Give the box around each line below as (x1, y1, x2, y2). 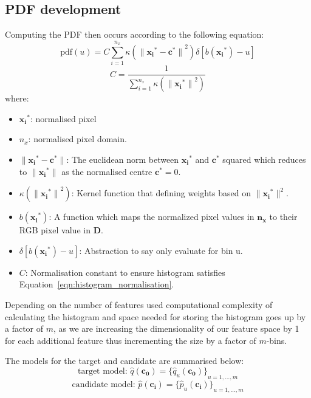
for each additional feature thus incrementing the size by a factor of (5, 334, 256, 346)
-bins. (266, 334, 287, 346)
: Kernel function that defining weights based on (71, 187, 251, 199)
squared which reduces (222, 153, 306, 166)
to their (269, 210, 298, 223)
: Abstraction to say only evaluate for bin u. (79, 244, 243, 256)
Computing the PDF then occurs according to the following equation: (5, 28, 264, 41)
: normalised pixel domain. (28, 132, 127, 145)
